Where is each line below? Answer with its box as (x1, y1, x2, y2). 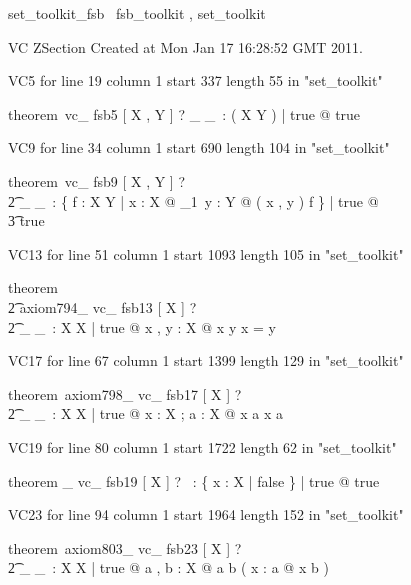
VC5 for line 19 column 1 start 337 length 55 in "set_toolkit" (8, 70, 383, 91)
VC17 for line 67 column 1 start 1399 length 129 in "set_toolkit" (8, 350, 404, 371)
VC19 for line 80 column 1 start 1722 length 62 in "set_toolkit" (8, 436, 397, 457)
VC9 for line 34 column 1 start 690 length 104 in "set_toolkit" (8, 137, 390, 158)
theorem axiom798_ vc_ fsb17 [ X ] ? (8, 383, 242, 404)
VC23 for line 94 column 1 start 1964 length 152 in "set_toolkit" (8, 504, 404, 525)
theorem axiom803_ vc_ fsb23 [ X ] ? (8, 537, 242, 558)
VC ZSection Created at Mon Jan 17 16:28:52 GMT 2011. (8, 36, 363, 57)
